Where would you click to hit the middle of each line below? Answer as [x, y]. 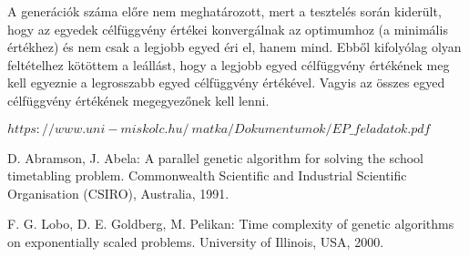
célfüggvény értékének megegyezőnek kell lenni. [138, 100]
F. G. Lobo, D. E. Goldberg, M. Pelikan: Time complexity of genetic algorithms [231, 224]
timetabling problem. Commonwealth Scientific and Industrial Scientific [207, 175]
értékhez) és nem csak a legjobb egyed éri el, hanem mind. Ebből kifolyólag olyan [234, 47]
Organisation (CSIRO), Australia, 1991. [118, 193]
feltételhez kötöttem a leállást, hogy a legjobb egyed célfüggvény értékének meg [229, 64]
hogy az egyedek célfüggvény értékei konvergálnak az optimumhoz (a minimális [228, 29]
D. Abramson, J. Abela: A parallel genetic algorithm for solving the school [215, 157]
